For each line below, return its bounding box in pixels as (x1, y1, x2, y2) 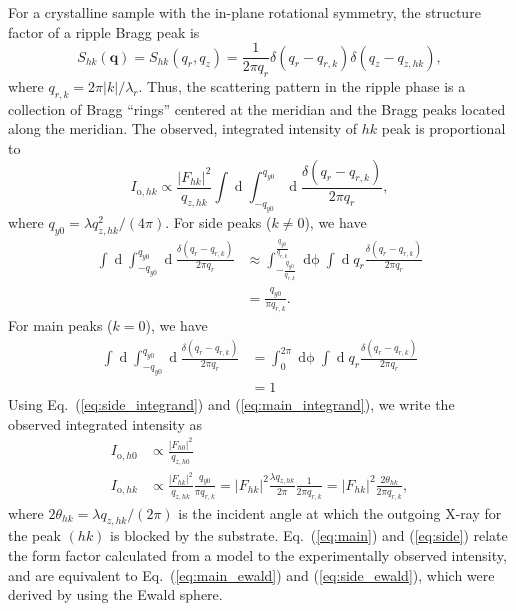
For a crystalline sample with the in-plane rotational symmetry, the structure (8, 2, 481, 22)
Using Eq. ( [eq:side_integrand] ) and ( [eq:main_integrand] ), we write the (8, 394, 455, 415)
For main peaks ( (8, 315, 113, 336)
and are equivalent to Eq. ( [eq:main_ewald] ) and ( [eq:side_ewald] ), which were (8, 564, 495, 585)
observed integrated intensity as (8, 413, 202, 434)
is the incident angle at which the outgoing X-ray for (178, 502, 502, 523)
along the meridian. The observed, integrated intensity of (8, 118, 358, 139)
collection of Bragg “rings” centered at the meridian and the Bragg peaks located (8, 98, 506, 119)
